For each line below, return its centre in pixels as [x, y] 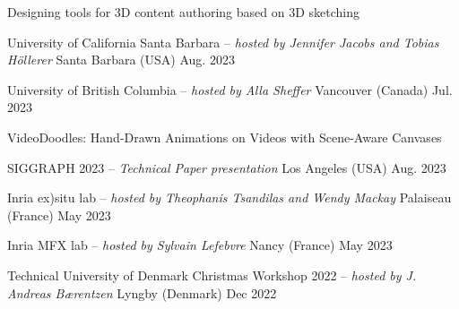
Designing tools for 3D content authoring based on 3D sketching [183, 12]
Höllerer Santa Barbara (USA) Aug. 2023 [121, 60]
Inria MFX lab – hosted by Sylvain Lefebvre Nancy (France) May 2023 [200, 245]
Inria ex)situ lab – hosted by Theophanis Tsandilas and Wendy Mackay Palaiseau [229, 197]
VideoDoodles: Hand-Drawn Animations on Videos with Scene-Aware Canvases [225, 137]
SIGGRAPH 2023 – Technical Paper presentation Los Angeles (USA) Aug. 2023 [227, 167]
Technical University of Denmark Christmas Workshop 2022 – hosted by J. [212, 275]
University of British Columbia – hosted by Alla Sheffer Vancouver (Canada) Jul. [230, 89]
